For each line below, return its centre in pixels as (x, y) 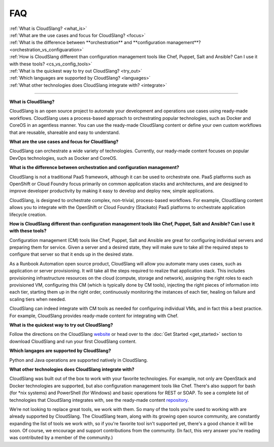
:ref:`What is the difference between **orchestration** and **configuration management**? (105, 43)
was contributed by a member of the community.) (61, 438)
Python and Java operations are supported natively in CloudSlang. (79, 360)
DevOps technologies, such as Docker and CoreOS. (63, 158)
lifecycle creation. (28, 214)
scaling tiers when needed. (38, 299)
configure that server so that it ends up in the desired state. (72, 254)
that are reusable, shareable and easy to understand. (65, 132)
